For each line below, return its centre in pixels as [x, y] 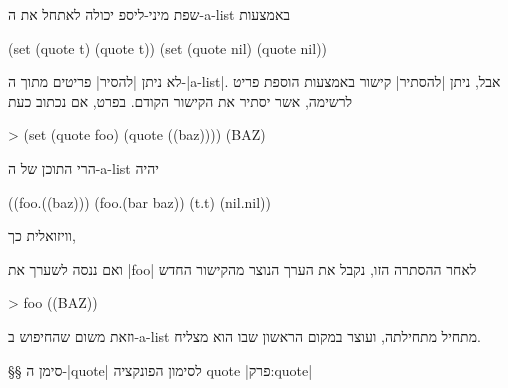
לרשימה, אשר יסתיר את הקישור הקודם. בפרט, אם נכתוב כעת [180, 100]
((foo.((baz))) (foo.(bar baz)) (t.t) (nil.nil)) [140, 201]
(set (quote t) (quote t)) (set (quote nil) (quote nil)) [168, 47]
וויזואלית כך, [42, 235]
